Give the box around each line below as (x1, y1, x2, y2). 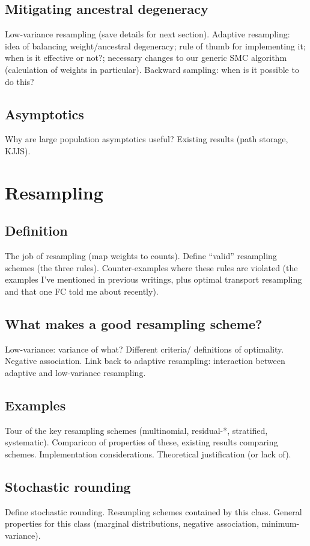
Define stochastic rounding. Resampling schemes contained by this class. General (5, 505, 302, 518)
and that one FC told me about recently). (5, 284, 159, 297)
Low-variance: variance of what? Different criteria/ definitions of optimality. (5, 342, 284, 355)
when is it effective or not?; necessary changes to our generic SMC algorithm (5, 51, 287, 64)
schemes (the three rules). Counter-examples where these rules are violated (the (5, 261, 298, 274)
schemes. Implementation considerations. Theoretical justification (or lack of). (5, 447, 291, 460)
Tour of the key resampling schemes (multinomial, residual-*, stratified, (5, 424, 268, 436)
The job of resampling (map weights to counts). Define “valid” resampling (5, 249, 277, 262)
